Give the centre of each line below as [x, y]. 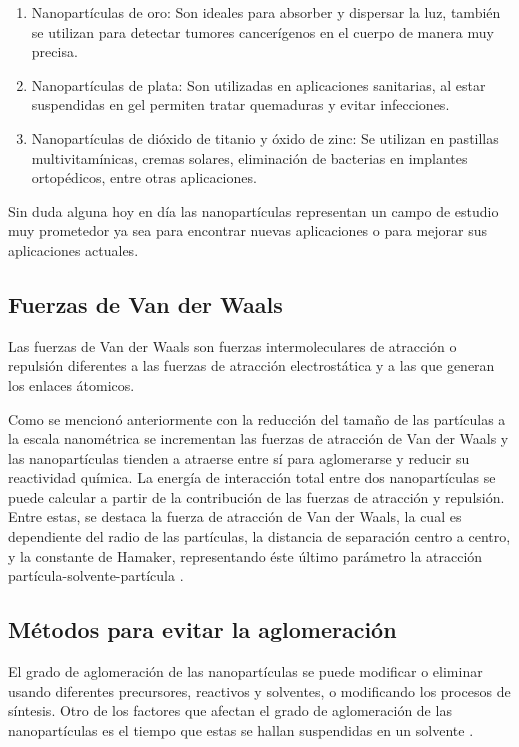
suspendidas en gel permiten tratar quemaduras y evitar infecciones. [240, 104]
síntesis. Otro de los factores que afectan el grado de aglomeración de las [230, 710]
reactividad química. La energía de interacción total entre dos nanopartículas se [252, 477]
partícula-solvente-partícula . [96, 575]
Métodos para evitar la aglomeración [202, 629]
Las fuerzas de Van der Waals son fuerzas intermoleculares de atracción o [232, 345]
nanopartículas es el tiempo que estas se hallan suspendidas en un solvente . [241, 729]
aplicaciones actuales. [73, 249]
